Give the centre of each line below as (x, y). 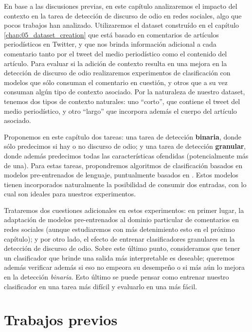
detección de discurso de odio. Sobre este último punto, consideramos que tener (122, 248)
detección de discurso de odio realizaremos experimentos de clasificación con (117, 73)
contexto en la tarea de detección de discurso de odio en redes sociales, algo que (123, 15)
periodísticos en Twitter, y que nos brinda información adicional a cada (110, 44)
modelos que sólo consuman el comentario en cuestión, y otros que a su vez (116, 82)
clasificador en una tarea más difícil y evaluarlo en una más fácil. (101, 286)
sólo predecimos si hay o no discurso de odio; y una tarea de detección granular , (125, 146)
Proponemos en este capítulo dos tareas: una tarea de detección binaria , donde (123, 136)
